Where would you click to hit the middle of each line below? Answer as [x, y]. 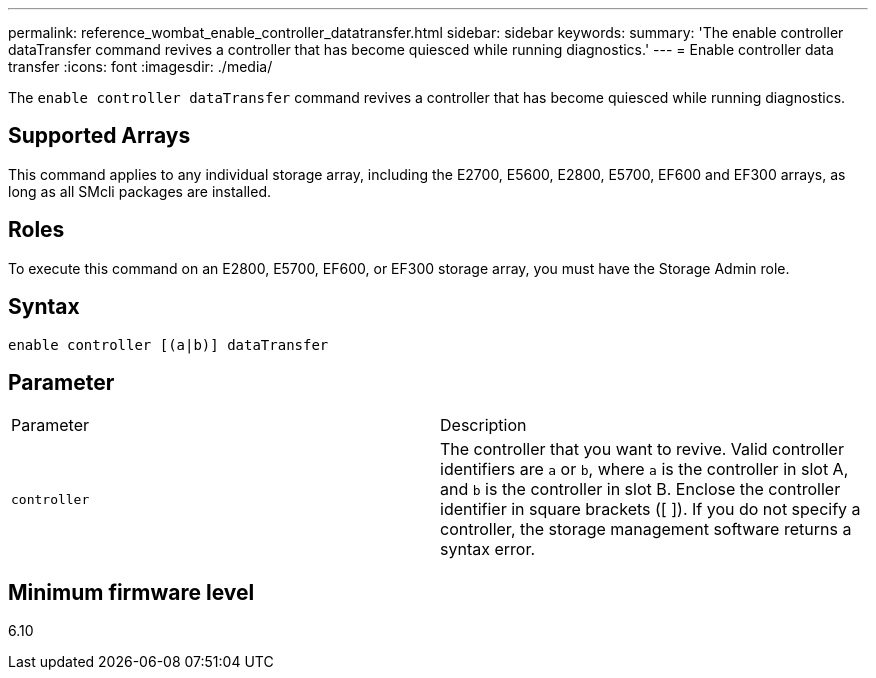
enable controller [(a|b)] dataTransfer [168, 344]
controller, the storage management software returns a [646, 529]
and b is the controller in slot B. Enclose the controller [640, 489]
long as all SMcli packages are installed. [139, 191]
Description [483, 425]
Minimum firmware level [131, 592]
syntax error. [488, 549]
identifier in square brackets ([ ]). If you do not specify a [650, 509]
